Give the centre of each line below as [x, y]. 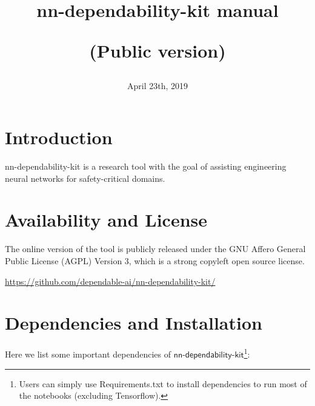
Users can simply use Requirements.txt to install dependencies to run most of [163, 383]
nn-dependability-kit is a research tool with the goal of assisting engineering [146, 166]
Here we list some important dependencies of [88, 354]
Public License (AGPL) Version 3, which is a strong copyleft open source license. [155, 261]
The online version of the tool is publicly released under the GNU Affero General [155, 249]
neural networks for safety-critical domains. [85, 178]
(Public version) [157, 51]
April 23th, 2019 [157, 85]
